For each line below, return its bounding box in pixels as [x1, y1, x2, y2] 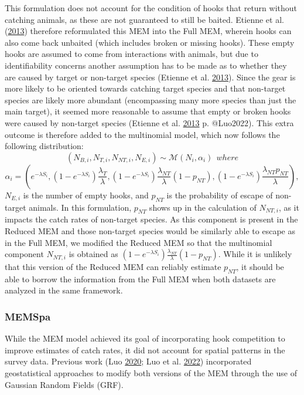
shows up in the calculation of [149, 201, 257, 213]
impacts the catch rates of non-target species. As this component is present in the [5, 213, 298, 225]
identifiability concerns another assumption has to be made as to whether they [5, 59, 287, 71]
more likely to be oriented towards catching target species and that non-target [5, 82, 286, 94]
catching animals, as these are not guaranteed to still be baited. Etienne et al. [5, 13, 284, 25]
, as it [278, 201, 299, 213]
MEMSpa [5, 309, 51, 323]
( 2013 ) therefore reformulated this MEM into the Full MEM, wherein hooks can [5, 25, 292, 37]
